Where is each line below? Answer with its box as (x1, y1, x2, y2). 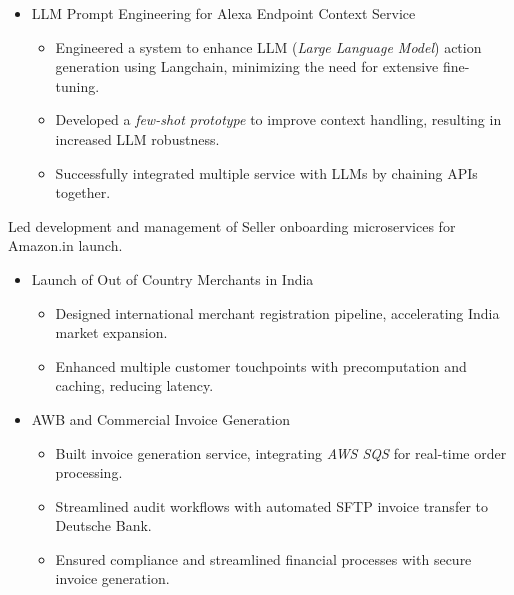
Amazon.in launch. (8, 235, 123, 256)
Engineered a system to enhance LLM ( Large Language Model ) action (55, 36, 482, 57)
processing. (55, 462, 123, 483)
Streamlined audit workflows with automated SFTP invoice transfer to (55, 495, 488, 516)
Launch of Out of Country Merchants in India (31, 268, 314, 289)
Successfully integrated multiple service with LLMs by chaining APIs (55, 162, 478, 183)
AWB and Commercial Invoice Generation (31, 408, 290, 429)
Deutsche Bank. (55, 515, 152, 536)
